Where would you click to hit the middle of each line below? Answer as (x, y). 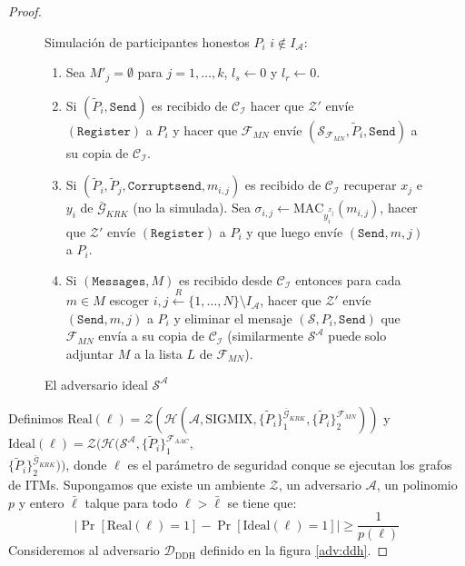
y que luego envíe (295, 231)
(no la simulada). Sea (192, 208)
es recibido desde (225, 279)
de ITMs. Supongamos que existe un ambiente (137, 484)
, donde (86, 465)
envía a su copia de (152, 336)
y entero (41, 502)
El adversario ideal (96, 384)
